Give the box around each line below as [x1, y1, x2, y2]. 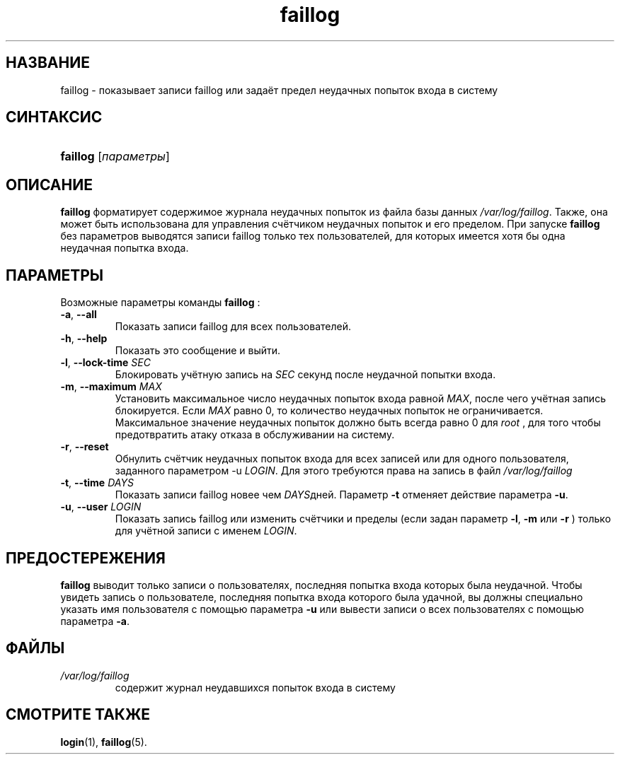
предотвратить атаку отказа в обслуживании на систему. [115, 428, 395, 441]
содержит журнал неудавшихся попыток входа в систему [115, 681, 396, 694]
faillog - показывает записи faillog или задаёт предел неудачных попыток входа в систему [60, 83, 498, 96]
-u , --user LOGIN [60, 501, 142, 513]
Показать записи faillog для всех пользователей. [115, 320, 351, 333]
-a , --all [60, 308, 97, 321]
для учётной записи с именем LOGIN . [115, 525, 297, 537]
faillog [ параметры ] [60, 149, 170, 164]
